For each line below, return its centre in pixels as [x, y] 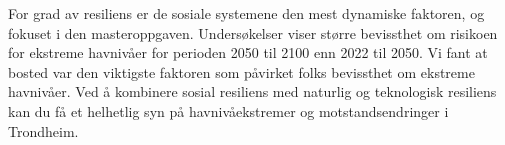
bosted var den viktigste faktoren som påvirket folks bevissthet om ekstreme [241, 71]
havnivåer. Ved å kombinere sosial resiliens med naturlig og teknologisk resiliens [252, 91]
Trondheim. [43, 130]
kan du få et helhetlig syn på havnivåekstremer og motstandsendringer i [228, 110]
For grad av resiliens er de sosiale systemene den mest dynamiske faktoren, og [246, 13]
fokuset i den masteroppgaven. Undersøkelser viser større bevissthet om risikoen [253, 32]
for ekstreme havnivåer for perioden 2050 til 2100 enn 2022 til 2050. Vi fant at [248, 52]
